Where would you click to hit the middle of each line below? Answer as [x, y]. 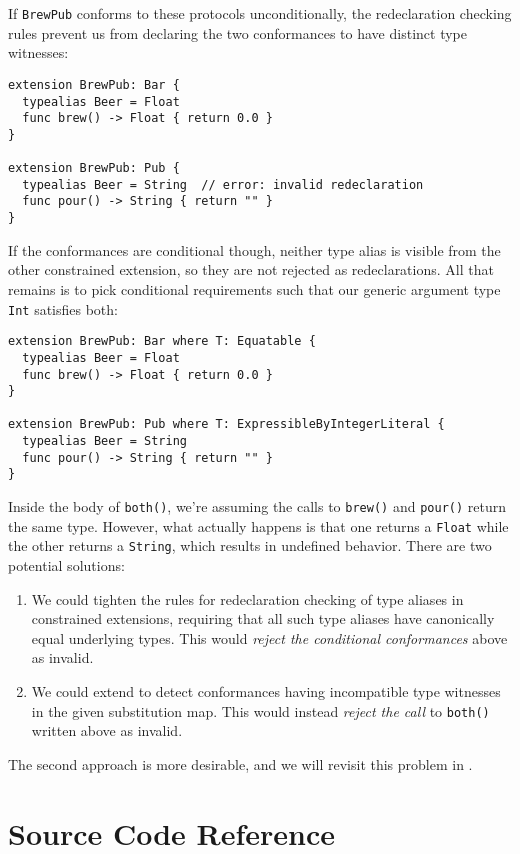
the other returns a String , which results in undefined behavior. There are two [250, 545]
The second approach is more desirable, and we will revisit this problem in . [240, 763]
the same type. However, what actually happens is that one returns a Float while [258, 525]
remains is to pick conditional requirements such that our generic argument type [254, 288]
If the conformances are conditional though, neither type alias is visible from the [254, 249]
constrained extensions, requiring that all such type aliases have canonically [263, 618]
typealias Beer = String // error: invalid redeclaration [223, 184]
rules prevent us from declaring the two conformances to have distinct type [237, 32]
